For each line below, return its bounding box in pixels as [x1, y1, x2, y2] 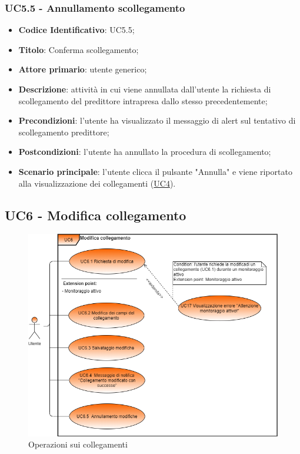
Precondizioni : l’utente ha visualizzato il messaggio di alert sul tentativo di [18, 114, 296, 127]
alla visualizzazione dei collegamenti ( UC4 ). [18, 177, 176, 189]
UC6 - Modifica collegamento [5, 206, 186, 224]
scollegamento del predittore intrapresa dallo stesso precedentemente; [18, 94, 268, 107]
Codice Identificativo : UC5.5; [18, 24, 135, 36]
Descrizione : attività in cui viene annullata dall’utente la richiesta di [18, 83, 271, 95]
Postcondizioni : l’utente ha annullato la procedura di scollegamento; [18, 145, 271, 158]
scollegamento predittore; [18, 125, 109, 138]
